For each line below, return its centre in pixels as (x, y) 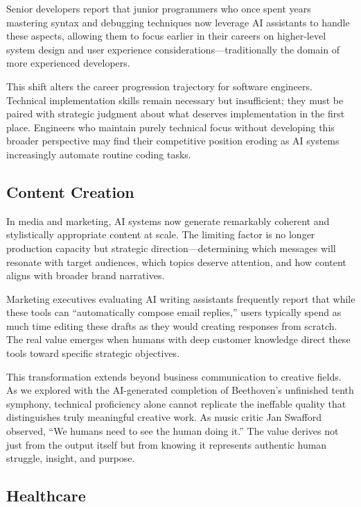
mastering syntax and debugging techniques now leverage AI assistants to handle (178, 22)
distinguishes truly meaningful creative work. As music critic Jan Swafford (164, 417)
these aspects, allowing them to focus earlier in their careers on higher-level (166, 36)
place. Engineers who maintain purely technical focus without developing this (170, 127)
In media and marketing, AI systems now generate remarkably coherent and (168, 221)
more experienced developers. (68, 63)
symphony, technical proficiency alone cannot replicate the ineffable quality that (176, 403)
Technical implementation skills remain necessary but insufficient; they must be (175, 100)
